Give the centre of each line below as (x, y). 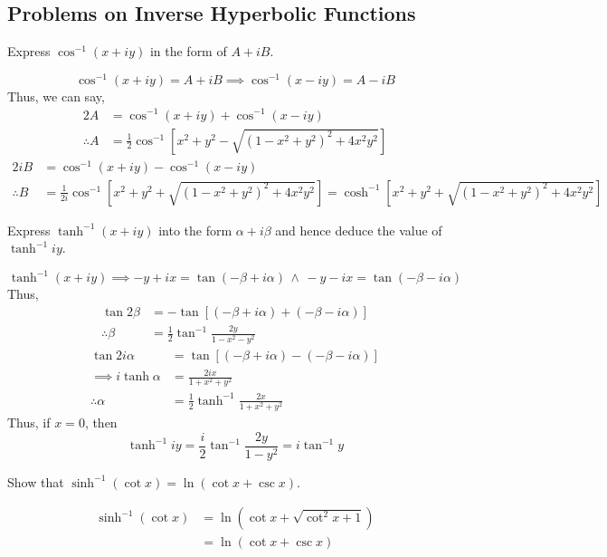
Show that (36, 481)
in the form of (188, 51)
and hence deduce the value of (359, 230)
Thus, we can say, (56, 96)
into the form (195, 230)
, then (101, 422)
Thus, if (29, 422)
